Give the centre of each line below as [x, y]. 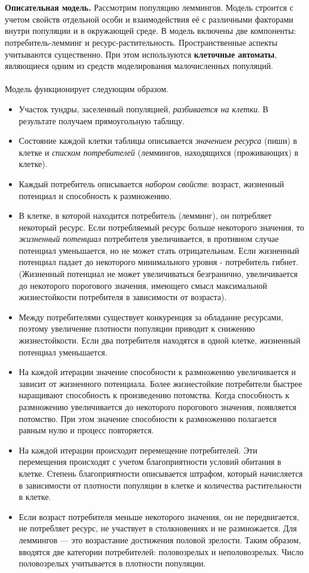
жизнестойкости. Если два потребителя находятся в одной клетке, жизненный [160, 340]
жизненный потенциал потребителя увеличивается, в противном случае [149, 239]
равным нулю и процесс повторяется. [86, 430]
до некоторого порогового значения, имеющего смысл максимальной [143, 285]
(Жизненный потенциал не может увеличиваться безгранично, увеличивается [158, 274]
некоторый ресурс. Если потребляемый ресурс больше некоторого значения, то [161, 227]
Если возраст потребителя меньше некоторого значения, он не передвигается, [159, 516]
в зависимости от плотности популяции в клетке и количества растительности [160, 485]
